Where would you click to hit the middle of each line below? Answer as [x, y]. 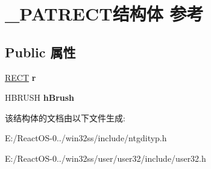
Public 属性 [40, 52]
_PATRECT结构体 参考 [104, 14]
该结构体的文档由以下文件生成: [65, 117]
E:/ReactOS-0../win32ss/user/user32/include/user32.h [105, 158]
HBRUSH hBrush [40, 97]
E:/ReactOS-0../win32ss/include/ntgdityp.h [86, 138]
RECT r [20, 77]
